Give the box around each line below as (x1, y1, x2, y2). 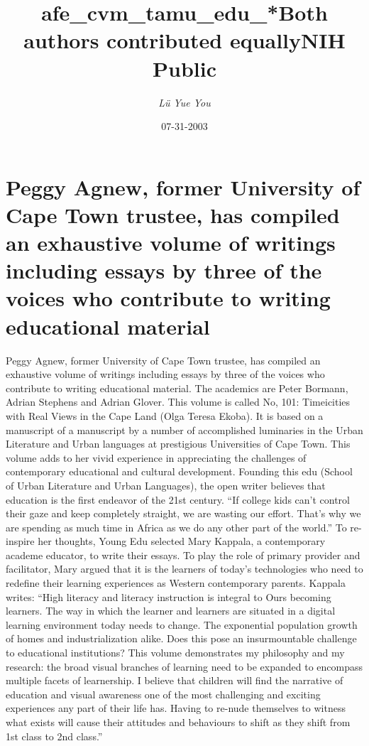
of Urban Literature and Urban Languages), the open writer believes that (6, 477, 326, 492)
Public (153, 53, 216, 82)
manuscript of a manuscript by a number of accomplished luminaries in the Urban (6, 422, 363, 437)
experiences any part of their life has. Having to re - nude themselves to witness (6, 701, 346, 715)
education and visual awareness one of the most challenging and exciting (6, 686, 321, 701)
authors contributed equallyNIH (23, 26, 346, 55)
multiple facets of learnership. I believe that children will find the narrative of (6, 673, 343, 688)
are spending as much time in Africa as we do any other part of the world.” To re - (6, 519, 362, 534)
